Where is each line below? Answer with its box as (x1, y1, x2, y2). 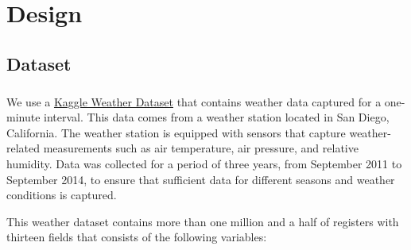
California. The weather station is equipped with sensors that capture (6, 124, 346, 140)
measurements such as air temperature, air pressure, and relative (43, 140, 359, 156)
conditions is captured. (6, 187, 117, 203)
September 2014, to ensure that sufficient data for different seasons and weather (6, 171, 395, 187)
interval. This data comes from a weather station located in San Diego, (44, 109, 390, 125)
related (6, 140, 41, 156)
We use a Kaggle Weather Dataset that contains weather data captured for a (6, 93, 382, 110)
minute (6, 109, 41, 125)
